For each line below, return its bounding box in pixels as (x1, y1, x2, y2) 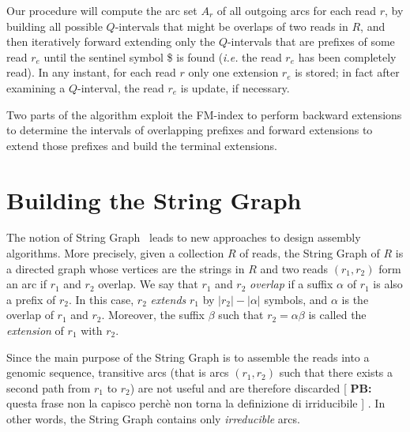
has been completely (298, 48, 397, 65)
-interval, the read (77, 79, 164, 96)
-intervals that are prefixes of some (227, 33, 395, 50)
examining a (6, 79, 66, 96)
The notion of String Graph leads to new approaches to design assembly (6, 229, 361, 246)
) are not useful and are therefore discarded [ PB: (130, 379, 372, 396)
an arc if (6, 276, 47, 292)
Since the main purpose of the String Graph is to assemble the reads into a (6, 348, 370, 365)
